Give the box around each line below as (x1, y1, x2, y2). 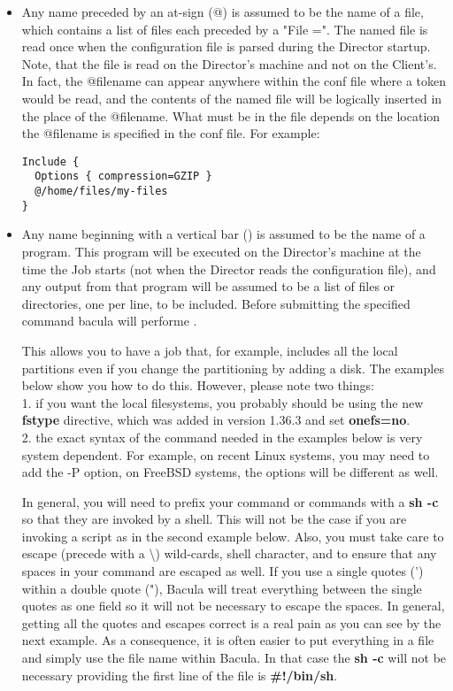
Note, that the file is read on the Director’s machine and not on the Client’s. (21, 54, 437, 73)
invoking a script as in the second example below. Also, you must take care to (21, 526, 444, 545)
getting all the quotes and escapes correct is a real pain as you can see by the (21, 613, 441, 632)
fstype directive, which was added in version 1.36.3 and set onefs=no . (21, 411, 411, 429)
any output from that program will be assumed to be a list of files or (21, 277, 395, 296)
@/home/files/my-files (35, 185, 168, 198)
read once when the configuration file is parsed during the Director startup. (21, 37, 431, 56)
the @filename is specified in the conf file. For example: (21, 124, 320, 142)
